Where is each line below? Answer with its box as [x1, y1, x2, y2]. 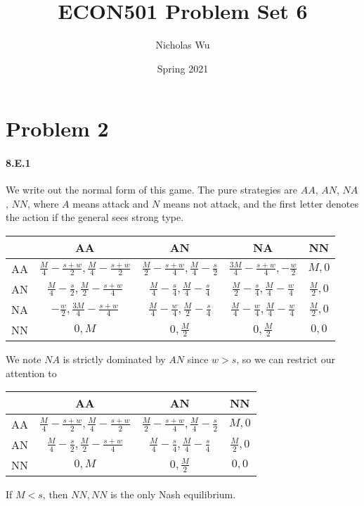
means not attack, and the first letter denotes [163, 196, 358, 210]
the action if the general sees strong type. [6, 210, 184, 224]
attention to [6, 365, 57, 380]
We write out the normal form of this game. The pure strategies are [6, 182, 297, 197]
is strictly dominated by [63, 352, 166, 367]
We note [6, 352, 41, 367]
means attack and [72, 196, 149, 210]
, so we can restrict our [236, 352, 335, 367]
